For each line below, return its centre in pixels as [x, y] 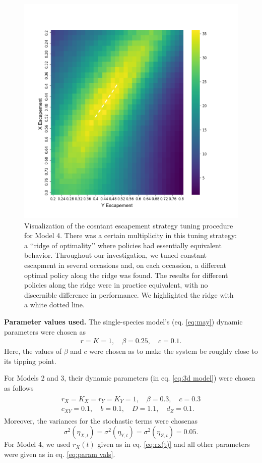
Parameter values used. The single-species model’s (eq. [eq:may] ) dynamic [123, 321]
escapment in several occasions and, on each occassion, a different [125, 265]
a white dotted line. [54, 305]
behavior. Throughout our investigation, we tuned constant [115, 255]
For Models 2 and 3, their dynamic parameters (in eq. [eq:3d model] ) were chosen [130, 378]
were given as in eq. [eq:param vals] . [60, 454]
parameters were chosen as [45, 331]
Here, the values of [33, 351]
